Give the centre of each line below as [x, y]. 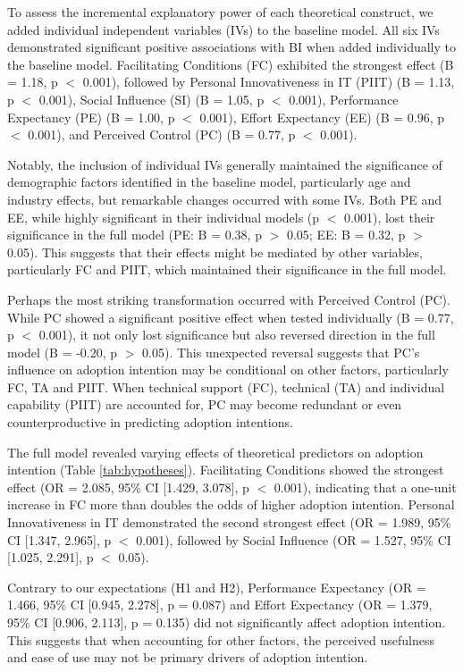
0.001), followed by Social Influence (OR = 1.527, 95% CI [294, 539]
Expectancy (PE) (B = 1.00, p [91, 117]
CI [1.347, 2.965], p [59, 539]
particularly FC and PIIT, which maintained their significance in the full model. [227, 269]
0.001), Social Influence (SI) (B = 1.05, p [152, 99]
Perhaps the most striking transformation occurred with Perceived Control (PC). [229, 299]
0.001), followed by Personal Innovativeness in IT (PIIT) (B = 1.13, [269, 82]
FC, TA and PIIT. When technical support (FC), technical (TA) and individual [226, 386]
